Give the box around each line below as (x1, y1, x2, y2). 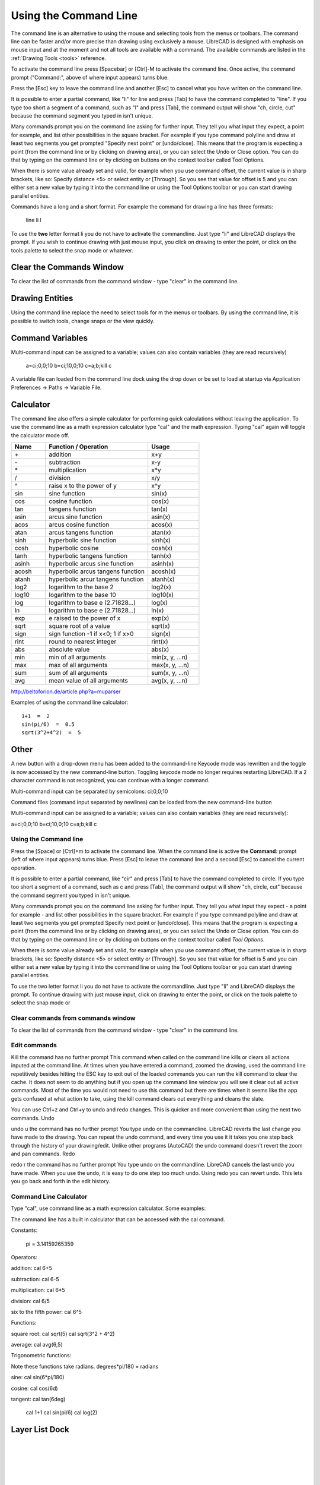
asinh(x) (151, 559, 174, 567)
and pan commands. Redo (11, 1150, 75, 1158)
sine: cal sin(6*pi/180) (11, 1374, 65, 1381)
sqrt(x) (151, 621, 170, 630)
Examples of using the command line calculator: (11, 699, 129, 706)
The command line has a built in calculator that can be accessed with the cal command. (11, 1215, 225, 1223)
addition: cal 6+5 (11, 1265, 53, 1272)
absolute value (49, 645, 90, 653)
